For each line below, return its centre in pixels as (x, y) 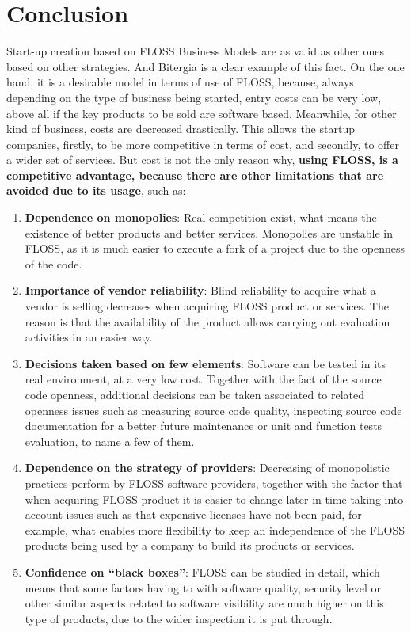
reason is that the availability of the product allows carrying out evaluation (207, 321)
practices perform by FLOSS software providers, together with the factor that (214, 483)
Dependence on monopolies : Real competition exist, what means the (201, 217)
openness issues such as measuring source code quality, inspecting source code (213, 410)
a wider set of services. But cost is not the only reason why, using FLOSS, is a (202, 160)
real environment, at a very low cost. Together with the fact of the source (203, 379)
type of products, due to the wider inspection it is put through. (179, 618)
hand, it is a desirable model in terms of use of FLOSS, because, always (180, 82)
